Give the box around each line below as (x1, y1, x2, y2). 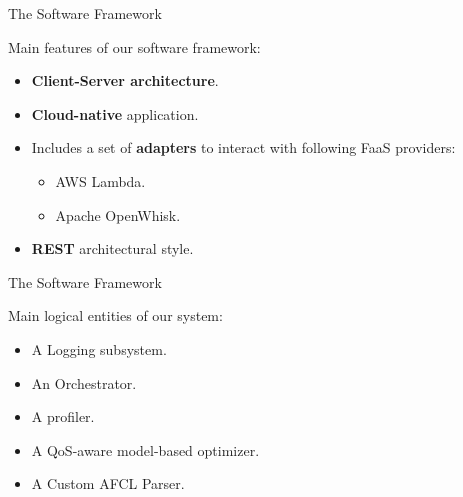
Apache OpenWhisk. (55, 204, 181, 225)
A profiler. (31, 406, 95, 427)
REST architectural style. (31, 238, 194, 259)
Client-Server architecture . (31, 70, 219, 91)
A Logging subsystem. (31, 338, 167, 359)
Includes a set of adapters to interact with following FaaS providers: (31, 137, 456, 158)
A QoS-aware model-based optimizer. (31, 439, 260, 460)
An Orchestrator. (31, 372, 137, 393)
